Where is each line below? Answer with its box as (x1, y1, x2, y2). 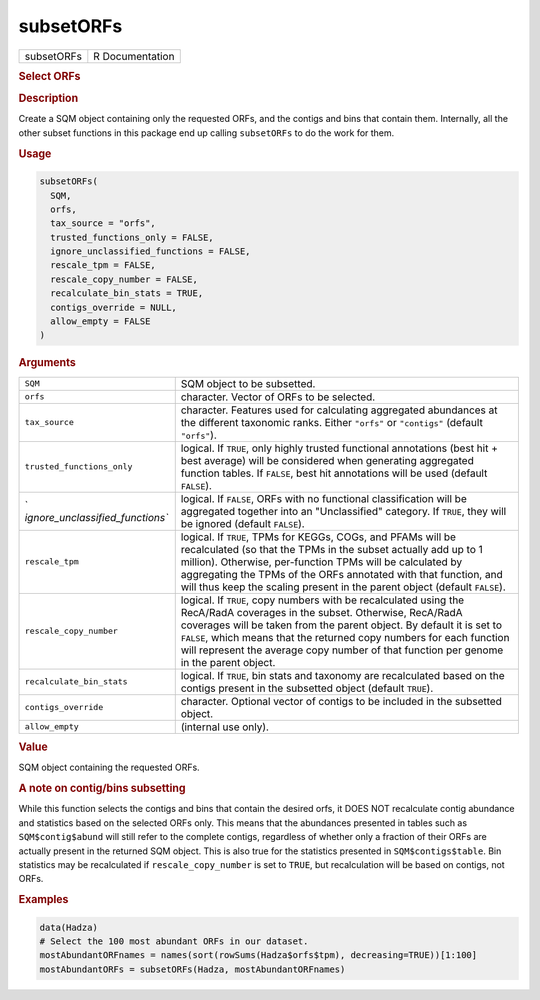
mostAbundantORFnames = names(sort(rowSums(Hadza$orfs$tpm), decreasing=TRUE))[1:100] (39, 950, 478, 961)
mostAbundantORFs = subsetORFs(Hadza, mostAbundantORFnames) (39, 963, 346, 975)
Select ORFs (18, 69, 81, 83)
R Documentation (93, 49, 175, 63)
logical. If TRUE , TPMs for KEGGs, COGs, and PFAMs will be (180, 530, 457, 544)
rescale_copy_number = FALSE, (50, 273, 199, 285)
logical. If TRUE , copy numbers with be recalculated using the (180, 593, 465, 607)
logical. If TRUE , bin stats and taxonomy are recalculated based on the (180, 668, 505, 682)
